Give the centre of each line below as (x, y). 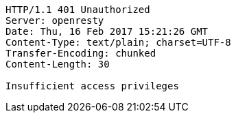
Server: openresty (55, 20)
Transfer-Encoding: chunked (81, 53)
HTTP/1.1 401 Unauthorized (78, 10)
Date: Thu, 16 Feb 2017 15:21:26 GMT (107, 31)
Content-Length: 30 (58, 64)
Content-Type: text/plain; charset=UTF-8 (118, 42)
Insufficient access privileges (92, 86)
